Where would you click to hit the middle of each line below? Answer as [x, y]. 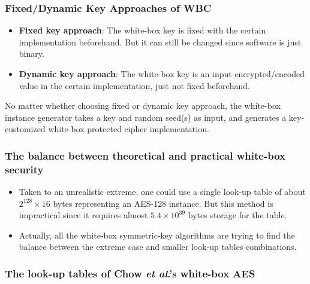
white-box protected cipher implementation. [129, 129]
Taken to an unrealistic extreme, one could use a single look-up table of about [162, 192]
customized [25, 129]
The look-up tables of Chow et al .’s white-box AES [130, 273]
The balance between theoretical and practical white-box [145, 155]
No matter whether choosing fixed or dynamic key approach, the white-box [143, 106]
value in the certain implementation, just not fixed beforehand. [134, 85]
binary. [31, 54]
